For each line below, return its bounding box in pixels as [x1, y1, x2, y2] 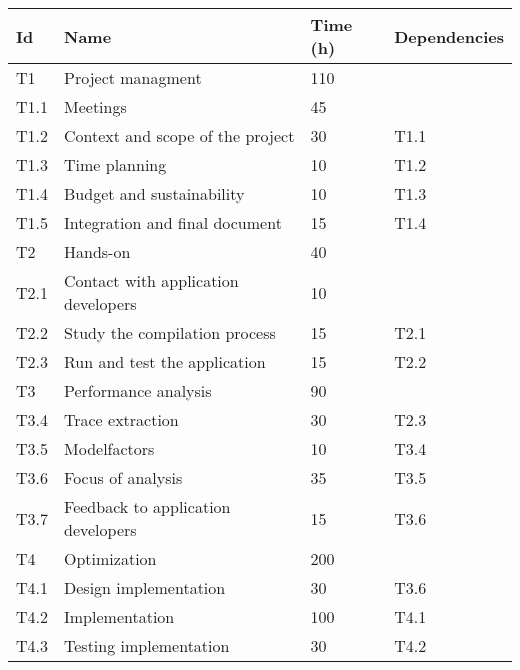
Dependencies [394, 24, 504, 48]
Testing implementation [64, 634, 230, 657]
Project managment [64, 66, 202, 89]
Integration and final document [64, 211, 282, 234]
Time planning [64, 153, 167, 176]
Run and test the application [64, 350, 266, 373]
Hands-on [64, 240, 131, 263]
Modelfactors [64, 437, 155, 460]
